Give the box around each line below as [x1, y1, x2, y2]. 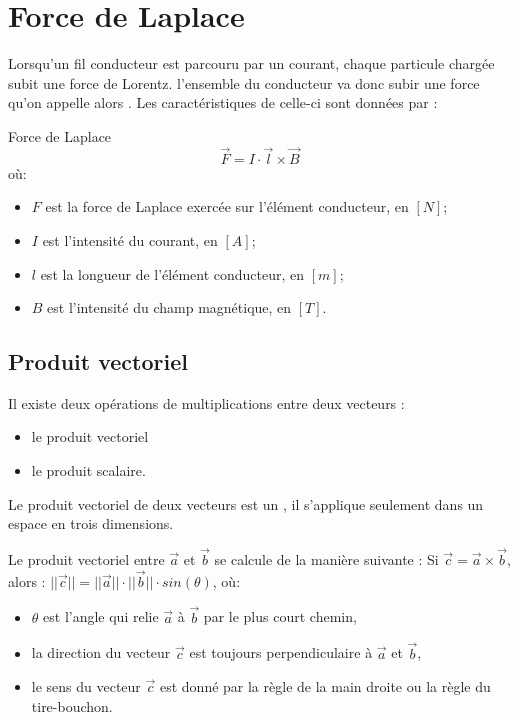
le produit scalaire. [31, 460, 146, 481]
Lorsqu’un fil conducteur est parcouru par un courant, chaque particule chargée [8, 53, 495, 74]
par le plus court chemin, [203, 606, 357, 627]
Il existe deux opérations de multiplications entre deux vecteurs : [8, 392, 405, 413]
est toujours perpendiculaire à [189, 642, 373, 663]
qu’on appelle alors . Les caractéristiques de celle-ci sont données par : [8, 92, 438, 113]
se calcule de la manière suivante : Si [214, 549, 439, 570]
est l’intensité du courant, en [42, 229, 218, 250]
